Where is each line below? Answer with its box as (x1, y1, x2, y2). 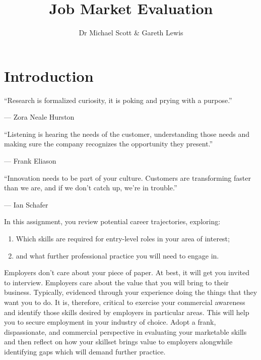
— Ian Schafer (4, 199, 48, 210)
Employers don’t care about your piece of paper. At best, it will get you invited (4, 267, 250, 278)
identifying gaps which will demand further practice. (4, 346, 166, 356)
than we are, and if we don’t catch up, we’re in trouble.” (4, 182, 177, 193)
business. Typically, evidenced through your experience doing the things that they (4, 287, 257, 297)
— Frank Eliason (4, 156, 56, 166)
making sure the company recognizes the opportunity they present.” (4, 138, 213, 149)
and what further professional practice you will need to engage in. (16, 250, 219, 261)
